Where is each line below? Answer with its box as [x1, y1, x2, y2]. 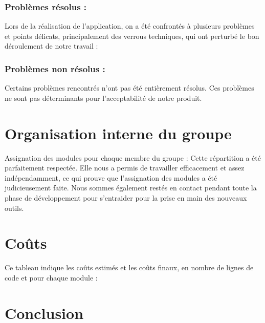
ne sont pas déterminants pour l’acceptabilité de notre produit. [5, 92, 202, 103]
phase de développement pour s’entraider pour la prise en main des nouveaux [5, 192, 247, 203]
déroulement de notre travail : [5, 40, 98, 51]
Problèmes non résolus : [5, 62, 105, 75]
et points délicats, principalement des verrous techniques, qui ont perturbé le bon [5, 30, 259, 41]
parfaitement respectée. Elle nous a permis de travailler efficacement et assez [5, 162, 245, 173]
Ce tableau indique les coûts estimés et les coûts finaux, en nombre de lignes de [5, 262, 254, 273]
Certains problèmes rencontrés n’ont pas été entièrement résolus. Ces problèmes [5, 82, 254, 93]
